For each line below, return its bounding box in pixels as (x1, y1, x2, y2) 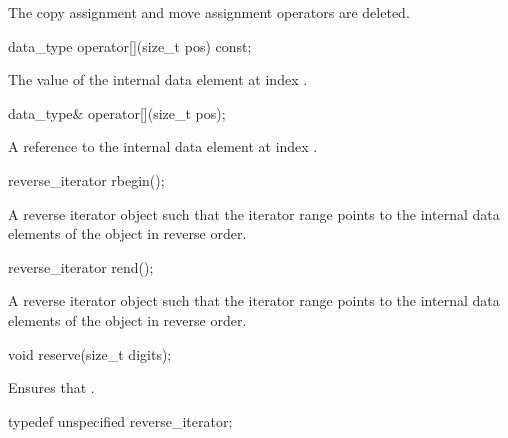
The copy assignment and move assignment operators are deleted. (8, 2, 410, 22)
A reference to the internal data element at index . (8, 136, 318, 157)
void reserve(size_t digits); (8, 343, 172, 364)
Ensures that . (8, 377, 95, 398)
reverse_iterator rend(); (8, 256, 154, 277)
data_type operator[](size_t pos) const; (8, 35, 252, 56)
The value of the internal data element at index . (8, 69, 308, 90)
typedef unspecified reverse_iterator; (8, 410, 233, 431)
